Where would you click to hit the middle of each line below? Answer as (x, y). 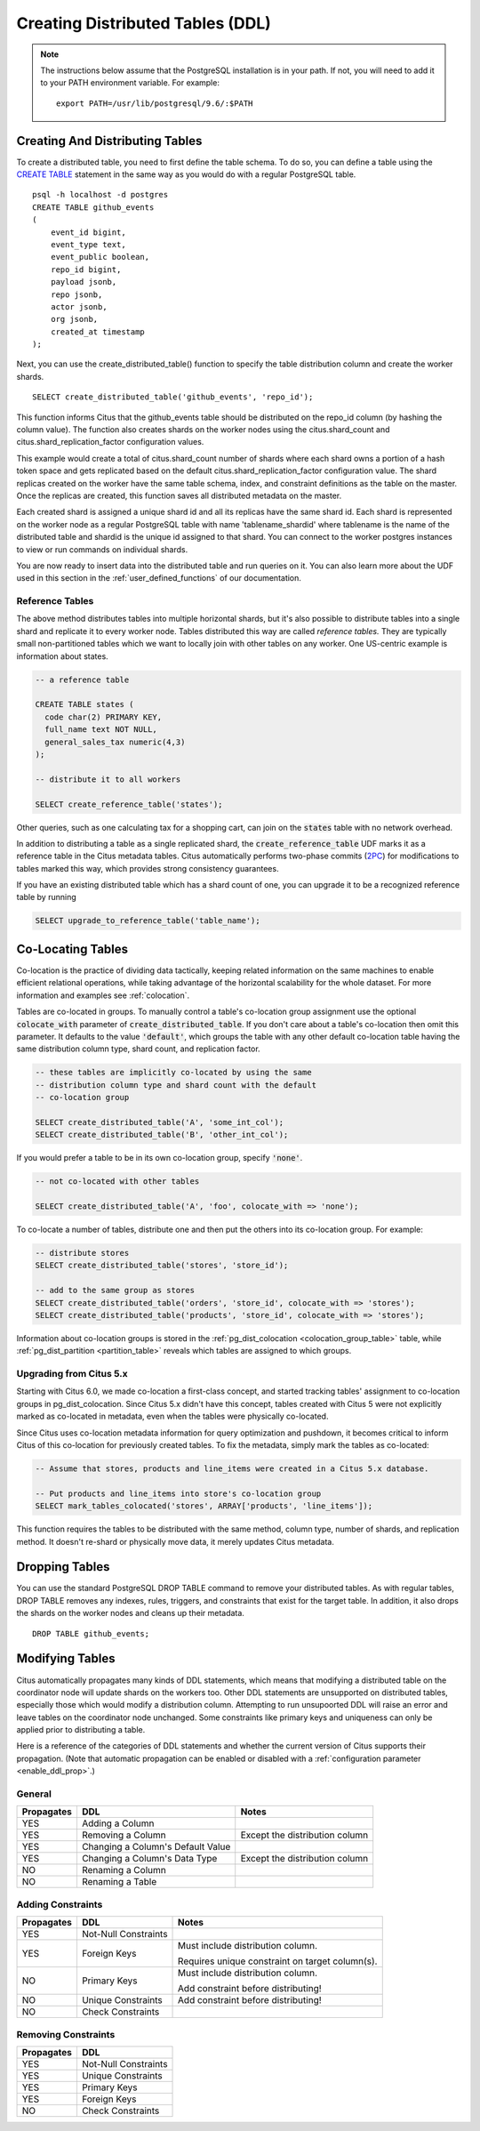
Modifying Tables (66, 1659)
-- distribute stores (82, 1253)
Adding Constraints (60, 1904)
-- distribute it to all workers (108, 779)
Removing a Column (124, 1835)
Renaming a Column (124, 1870)
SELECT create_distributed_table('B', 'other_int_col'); (162, 1135)
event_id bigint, (88, 232)
